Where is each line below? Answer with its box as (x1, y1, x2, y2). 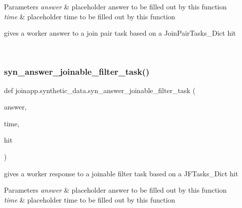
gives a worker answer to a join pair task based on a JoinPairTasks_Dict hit (4, 28, 236, 38)
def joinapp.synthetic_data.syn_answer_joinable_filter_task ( (4, 85, 195, 95)
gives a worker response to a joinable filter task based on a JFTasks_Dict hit (4, 168, 239, 178)
